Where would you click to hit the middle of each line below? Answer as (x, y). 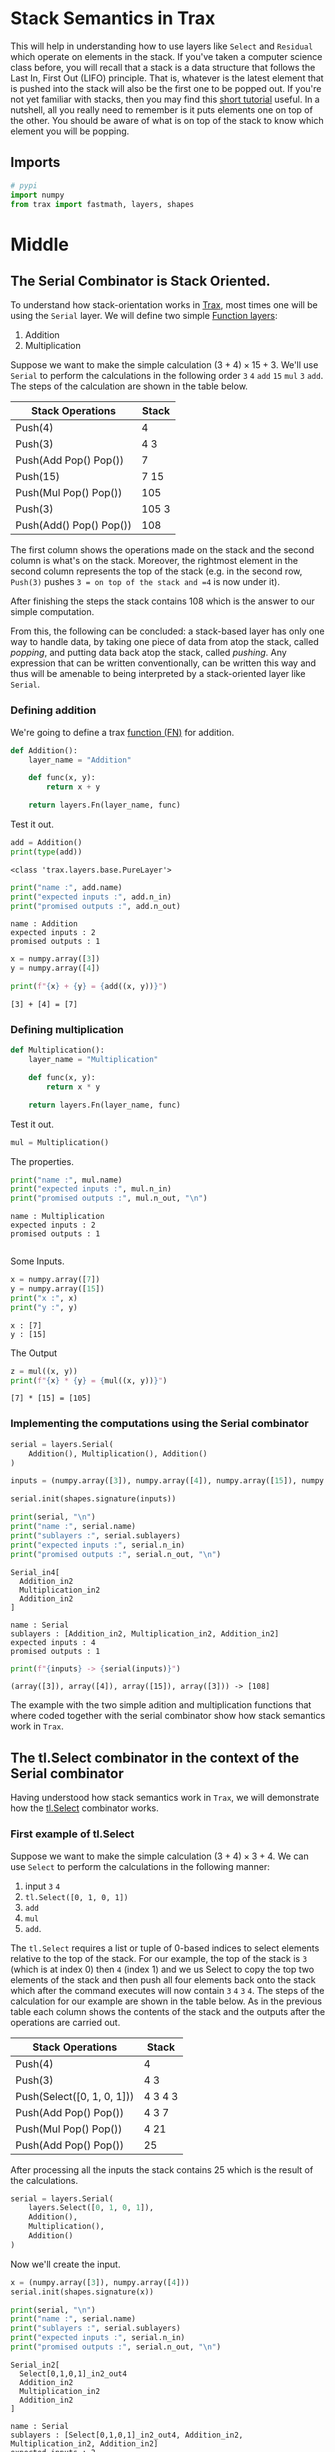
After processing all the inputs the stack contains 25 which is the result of (162, 2169)
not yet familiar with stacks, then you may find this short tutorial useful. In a (165, 99)
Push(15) (37, 477)
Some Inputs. (37, 1261)
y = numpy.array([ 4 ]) (55, 968)
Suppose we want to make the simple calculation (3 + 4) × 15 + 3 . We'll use (164, 365)
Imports (35, 162)
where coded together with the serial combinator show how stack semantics (168, 1716)
